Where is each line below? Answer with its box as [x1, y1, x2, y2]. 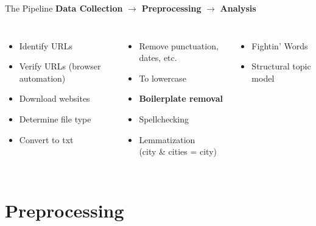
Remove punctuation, [139, 39, 219, 52]
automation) [19, 71, 66, 84]
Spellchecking [139, 112, 189, 125]
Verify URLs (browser [19, 60, 101, 72]
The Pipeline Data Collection [5, 2, 123, 14]
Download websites [19, 92, 90, 105]
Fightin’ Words [251, 39, 308, 52]
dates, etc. [139, 51, 177, 64]
